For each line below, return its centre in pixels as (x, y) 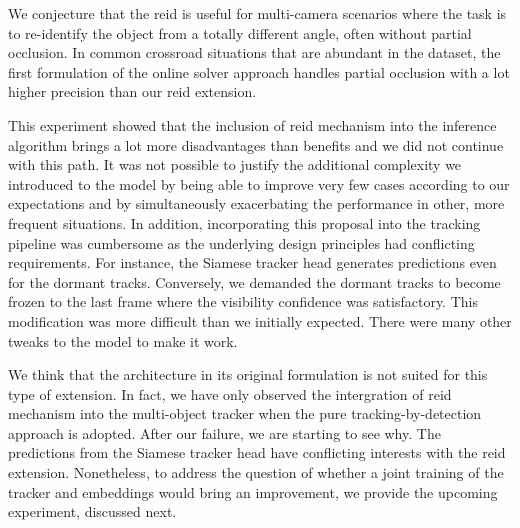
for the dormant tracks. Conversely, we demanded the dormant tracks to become (254, 281)
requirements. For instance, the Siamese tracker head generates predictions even (252, 262)
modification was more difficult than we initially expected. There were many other (260, 320)
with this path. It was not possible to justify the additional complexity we (235, 164)
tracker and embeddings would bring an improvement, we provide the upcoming (253, 491)
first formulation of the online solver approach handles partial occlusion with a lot (259, 71)
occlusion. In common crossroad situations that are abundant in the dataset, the (254, 52)
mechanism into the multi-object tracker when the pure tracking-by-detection (245, 413)
